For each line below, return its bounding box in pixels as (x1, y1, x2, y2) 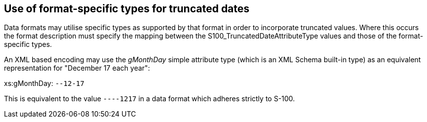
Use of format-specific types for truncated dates (4, 2, 250, 15)
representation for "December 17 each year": (4, 64, 150, 73)
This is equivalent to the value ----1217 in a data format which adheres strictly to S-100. (4, 94, 295, 103)
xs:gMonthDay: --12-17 (4, 79, 85, 88)
